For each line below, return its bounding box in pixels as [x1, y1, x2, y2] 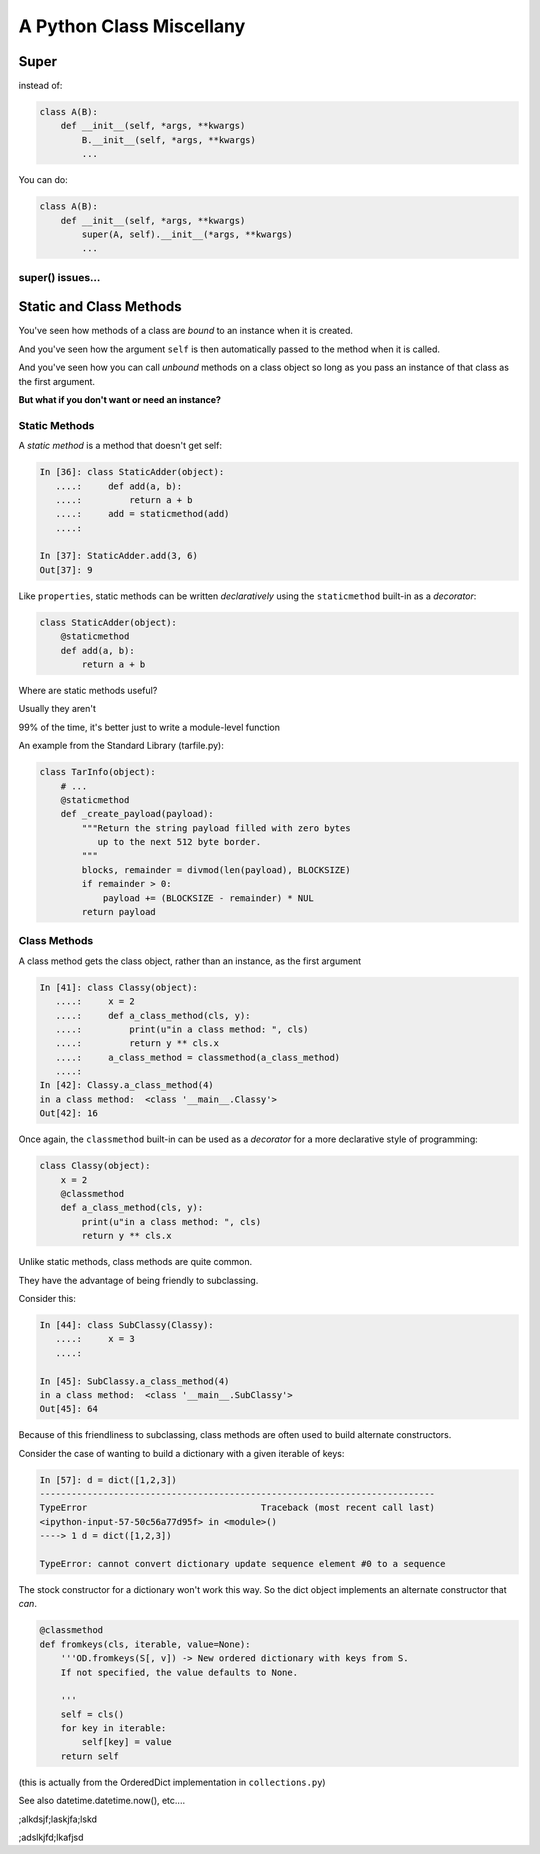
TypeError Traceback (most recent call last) [39, 1502, 435, 1514]
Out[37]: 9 [39, 564, 93, 575]
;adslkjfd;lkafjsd [18, 1831, 84, 1844]
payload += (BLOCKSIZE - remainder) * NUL [102, 892, 314, 904]
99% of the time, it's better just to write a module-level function [18, 721, 280, 733]
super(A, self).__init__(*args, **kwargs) [81, 228, 294, 240]
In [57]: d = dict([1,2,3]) [39, 1474, 177, 1485]
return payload [81, 906, 157, 918]
